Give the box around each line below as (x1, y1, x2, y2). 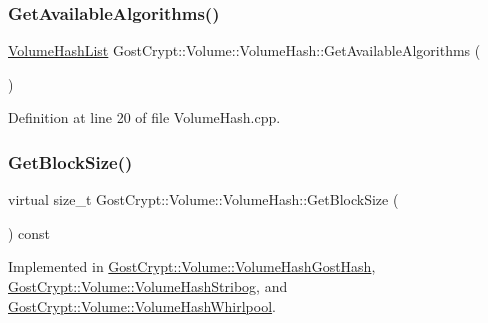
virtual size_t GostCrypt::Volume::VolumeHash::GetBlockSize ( (8, 189, 399, 210)
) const (8, 222, 51, 243)
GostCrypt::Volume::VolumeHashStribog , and (8, 276, 288, 296)
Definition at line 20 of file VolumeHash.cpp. (8, 107, 281, 128)
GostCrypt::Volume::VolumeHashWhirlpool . (8, 295, 276, 316)
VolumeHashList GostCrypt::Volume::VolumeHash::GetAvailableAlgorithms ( (8, 40, 481, 61)
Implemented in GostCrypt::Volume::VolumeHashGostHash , (8, 256, 376, 277)
